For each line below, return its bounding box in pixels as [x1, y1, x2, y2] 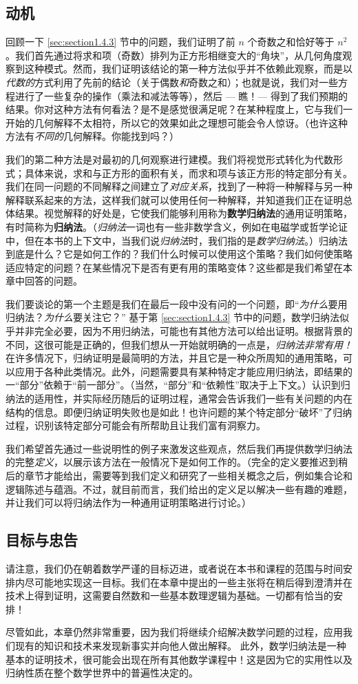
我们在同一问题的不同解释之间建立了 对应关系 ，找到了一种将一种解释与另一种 [6, 179, 352, 194]
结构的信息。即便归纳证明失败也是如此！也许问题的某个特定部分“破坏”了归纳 [6, 404, 352, 419]
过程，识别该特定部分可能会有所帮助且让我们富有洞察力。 [6, 418, 266, 433]
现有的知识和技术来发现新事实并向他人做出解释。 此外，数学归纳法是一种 [14, 638, 346, 652]
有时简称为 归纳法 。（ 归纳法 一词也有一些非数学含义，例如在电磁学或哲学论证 [6, 219, 348, 234]
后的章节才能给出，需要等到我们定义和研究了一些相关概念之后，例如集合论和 [6, 468, 352, 483]
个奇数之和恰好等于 [247, 34, 335, 49]
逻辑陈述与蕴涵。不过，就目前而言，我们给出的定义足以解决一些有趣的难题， [6, 481, 352, 496]
